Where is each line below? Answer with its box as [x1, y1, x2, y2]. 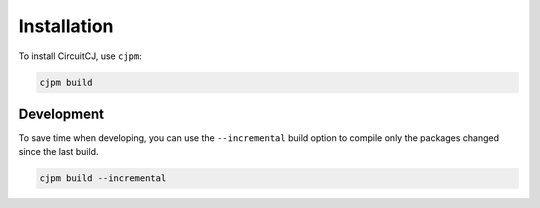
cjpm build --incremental [39, 173, 167, 184]
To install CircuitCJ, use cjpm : [18, 50, 142, 62]
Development [18, 105, 105, 122]
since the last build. [18, 146, 99, 158]
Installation [18, 15, 114, 37]
